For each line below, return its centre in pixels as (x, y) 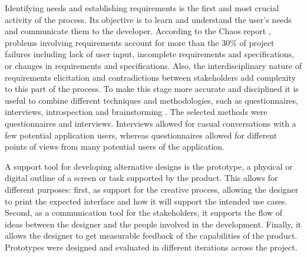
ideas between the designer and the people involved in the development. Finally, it (153, 224)
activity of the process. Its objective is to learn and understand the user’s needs (148, 19)
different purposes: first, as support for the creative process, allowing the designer (152, 189)
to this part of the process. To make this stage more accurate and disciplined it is (152, 89)
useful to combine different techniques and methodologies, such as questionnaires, (151, 100)
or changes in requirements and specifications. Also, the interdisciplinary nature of (153, 65)
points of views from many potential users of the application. (115, 146)
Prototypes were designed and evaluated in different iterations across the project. (151, 247)
